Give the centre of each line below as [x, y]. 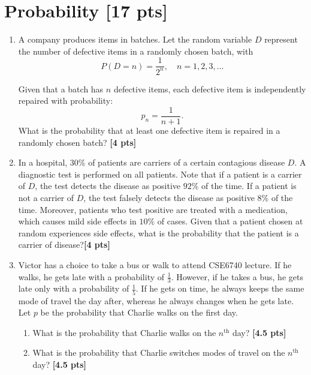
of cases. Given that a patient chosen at [230, 221]
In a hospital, [43, 162]
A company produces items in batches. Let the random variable [135, 39]
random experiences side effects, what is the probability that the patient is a [158, 232]
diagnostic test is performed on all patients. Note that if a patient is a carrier [160, 174]
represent [281, 39]
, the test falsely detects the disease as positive [169, 197]
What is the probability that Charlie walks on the [124, 332]
